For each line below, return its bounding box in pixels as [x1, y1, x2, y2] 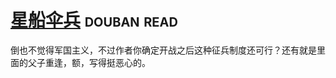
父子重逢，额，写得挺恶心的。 [27, 56, 151, 68]
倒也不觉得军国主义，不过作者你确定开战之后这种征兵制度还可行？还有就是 [10, 44, 317, 56]
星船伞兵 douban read [10, 9, 178, 32]
